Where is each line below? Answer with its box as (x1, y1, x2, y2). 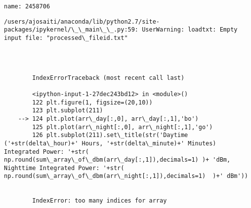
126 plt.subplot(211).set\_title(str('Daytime (32, 132, 188, 139)
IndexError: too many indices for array (32, 197, 167, 205)
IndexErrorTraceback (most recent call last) (32, 74, 185, 81)
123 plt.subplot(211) (32, 107, 103, 114)
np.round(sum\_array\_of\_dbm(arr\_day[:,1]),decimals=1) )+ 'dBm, (4, 156, 231, 164)
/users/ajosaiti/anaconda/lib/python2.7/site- (4, 18, 160, 25)
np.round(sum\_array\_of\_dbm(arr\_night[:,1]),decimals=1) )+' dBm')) (4, 173, 248, 180)
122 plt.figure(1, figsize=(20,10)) (32, 99, 153, 106)
